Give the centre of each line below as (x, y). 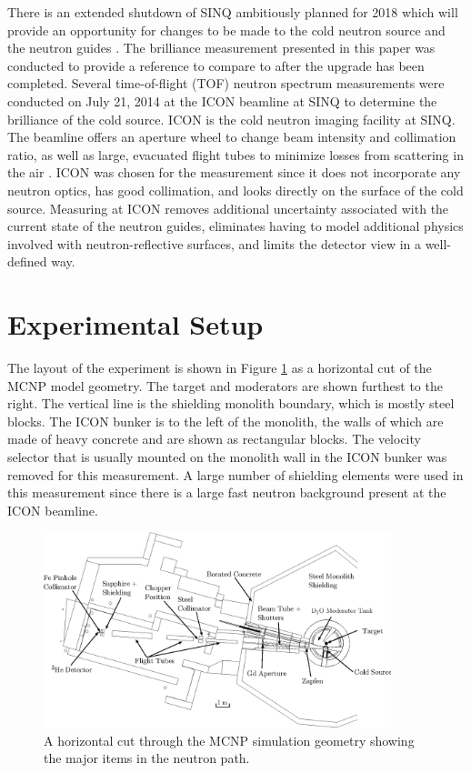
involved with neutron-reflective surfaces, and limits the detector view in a (214, 243)
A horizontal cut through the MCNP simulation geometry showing (229, 740)
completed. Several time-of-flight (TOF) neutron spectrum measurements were (226, 83)
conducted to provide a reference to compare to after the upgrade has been (216, 65)
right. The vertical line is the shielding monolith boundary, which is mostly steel (231, 403)
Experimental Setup (135, 324)
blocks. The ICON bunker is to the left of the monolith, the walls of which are (225, 421)
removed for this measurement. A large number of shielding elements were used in (235, 474)
